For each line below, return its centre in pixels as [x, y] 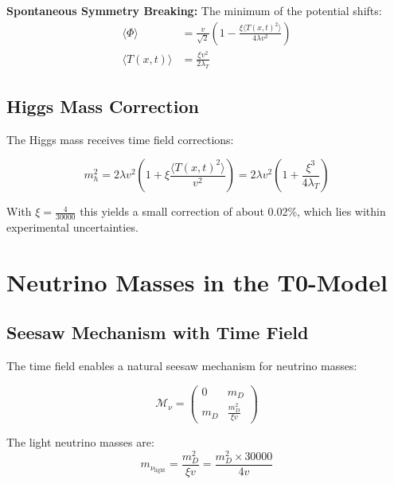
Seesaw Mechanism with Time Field [158, 332]
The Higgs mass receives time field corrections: [120, 139]
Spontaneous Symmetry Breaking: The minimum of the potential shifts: [194, 10]
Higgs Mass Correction [103, 105]
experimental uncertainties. [72, 226]
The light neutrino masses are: [80, 441]
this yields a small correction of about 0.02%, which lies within [233, 211]
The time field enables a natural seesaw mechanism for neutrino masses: [182, 366]
